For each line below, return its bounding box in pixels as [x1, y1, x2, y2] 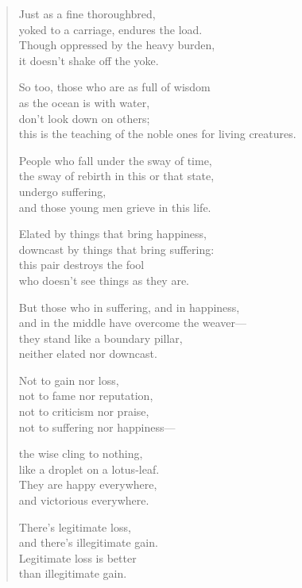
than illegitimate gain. [18, 565, 127, 582]
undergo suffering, [18, 183, 106, 199]
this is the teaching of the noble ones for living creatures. [18, 125, 296, 142]
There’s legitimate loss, [18, 518, 131, 535]
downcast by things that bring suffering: [18, 240, 215, 257]
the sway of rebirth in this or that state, [18, 167, 215, 184]
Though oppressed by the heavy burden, [18, 37, 215, 53]
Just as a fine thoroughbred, [18, 6, 156, 21]
